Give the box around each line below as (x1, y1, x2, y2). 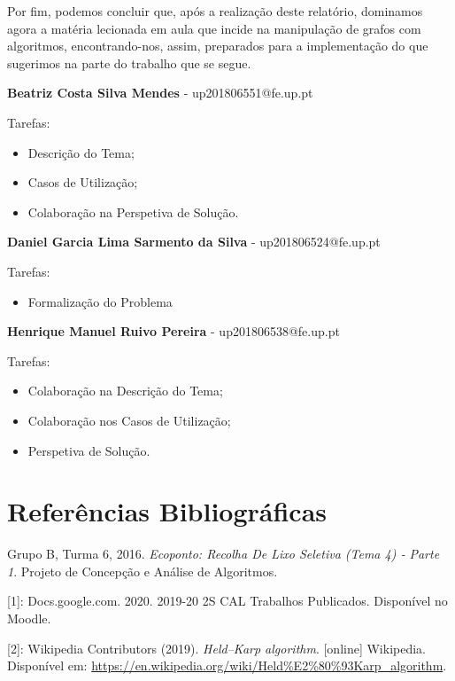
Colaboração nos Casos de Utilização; (27, 411, 231, 429)
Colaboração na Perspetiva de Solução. (27, 202, 239, 221)
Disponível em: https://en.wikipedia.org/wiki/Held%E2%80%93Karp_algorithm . (7, 656, 447, 675)
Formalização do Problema (27, 292, 173, 310)
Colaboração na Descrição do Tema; (27, 381, 223, 400)
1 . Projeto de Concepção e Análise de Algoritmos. (7, 561, 278, 580)
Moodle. (7, 609, 51, 627)
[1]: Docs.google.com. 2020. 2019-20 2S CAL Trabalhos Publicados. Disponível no (7, 591, 448, 610)
